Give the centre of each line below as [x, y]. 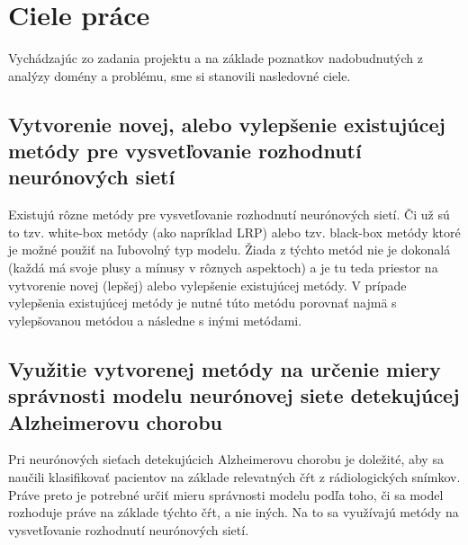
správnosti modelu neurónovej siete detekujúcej [234, 395]
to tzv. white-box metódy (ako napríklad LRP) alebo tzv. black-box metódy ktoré [234, 232]
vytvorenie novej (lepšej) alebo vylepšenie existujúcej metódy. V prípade [207, 285]
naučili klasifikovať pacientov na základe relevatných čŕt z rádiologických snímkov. [234, 477]
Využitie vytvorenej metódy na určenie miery [225, 368]
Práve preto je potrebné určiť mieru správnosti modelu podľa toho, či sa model [226, 494]
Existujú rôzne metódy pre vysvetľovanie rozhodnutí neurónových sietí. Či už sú [229, 214]
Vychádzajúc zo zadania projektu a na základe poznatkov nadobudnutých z [216, 58]
